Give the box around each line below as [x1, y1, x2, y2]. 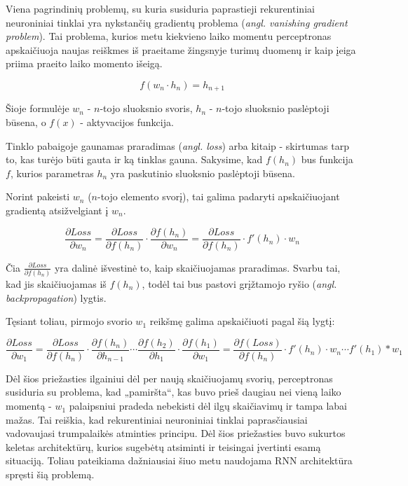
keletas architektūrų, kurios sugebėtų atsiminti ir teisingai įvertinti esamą [6, 439, 321, 454]
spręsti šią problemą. [6, 467, 95, 482]
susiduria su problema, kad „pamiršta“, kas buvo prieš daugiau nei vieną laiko [6, 384, 341, 399]
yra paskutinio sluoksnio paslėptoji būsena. [110, 165, 295, 180]
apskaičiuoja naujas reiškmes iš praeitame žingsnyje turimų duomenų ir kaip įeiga [6, 42, 356, 57]
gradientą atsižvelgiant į [6, 202, 109, 217]
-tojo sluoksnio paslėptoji [222, 101, 329, 116]
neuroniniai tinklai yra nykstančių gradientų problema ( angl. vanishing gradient [6, 15, 348, 29]
